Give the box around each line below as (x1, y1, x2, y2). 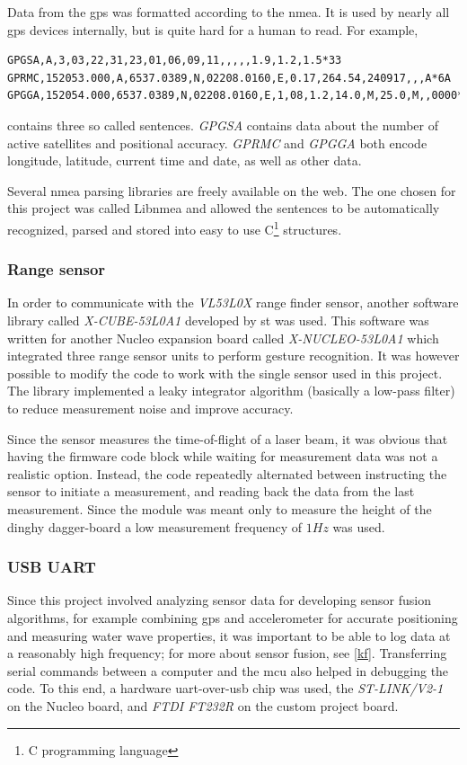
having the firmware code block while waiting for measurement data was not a (7, 447, 438, 466)
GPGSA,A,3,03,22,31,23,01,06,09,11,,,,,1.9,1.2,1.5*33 (7, 54, 342, 67)
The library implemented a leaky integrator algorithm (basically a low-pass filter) (7, 381, 455, 400)
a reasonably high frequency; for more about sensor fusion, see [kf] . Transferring (7, 644, 447, 663)
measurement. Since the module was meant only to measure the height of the (7, 499, 432, 518)
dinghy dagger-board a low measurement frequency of (7, 517, 303, 536)
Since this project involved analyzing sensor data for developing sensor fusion (7, 591, 431, 609)
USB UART (7, 556, 96, 578)
